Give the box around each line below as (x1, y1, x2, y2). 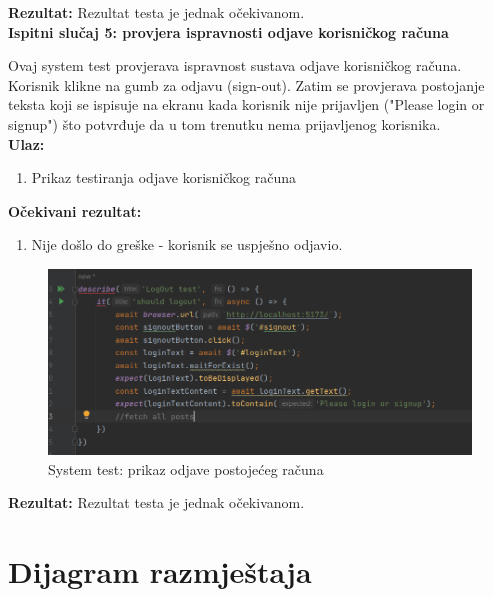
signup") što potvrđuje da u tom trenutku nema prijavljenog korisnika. (8, 113, 441, 134)
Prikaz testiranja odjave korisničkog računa (31, 167, 296, 188)
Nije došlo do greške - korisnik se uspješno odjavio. (31, 234, 343, 255)
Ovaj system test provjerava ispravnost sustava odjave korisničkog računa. (8, 55, 462, 76)
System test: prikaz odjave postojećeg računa (48, 458, 324, 479)
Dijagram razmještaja (8, 550, 312, 591)
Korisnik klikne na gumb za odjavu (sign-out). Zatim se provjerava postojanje (8, 74, 485, 95)
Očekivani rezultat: (8, 200, 142, 221)
